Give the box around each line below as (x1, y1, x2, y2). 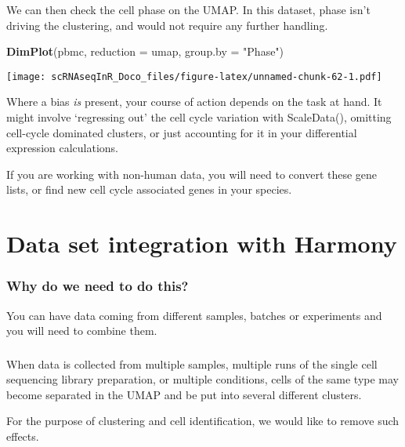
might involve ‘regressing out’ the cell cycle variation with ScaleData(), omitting (6, 109, 392, 125)
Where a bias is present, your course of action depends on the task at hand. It (6, 93, 382, 110)
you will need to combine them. (6, 322, 157, 339)
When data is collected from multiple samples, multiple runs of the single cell (6, 355, 378, 372)
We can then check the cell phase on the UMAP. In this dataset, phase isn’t (6, 2, 371, 17)
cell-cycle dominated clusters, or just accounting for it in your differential (6, 124, 357, 140)
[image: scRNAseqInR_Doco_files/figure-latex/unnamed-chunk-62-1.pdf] (6, 71, 382, 82)
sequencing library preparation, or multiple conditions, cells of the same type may (6, 371, 400, 387)
